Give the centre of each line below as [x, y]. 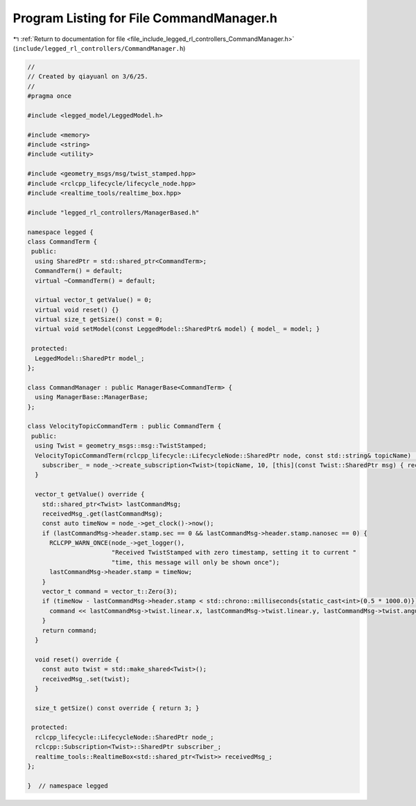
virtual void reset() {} [77, 310]
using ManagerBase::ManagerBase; [92, 397]
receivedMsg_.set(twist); [86, 679]
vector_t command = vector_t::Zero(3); [110, 591]
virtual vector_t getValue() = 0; [94, 300]
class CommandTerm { [62, 242]
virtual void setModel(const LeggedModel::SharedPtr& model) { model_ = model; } [177, 329]
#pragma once [50, 96]
